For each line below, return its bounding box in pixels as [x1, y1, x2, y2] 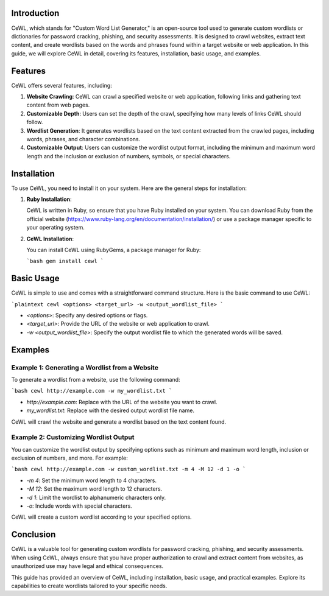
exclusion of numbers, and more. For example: [11, 454, 128, 462]
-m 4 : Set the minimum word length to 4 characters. [26, 477, 157, 484]
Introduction [11, 8, 60, 18]
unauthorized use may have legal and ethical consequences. [11, 563, 164, 570]
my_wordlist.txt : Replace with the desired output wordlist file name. [26, 407, 195, 414]
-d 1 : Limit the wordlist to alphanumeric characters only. [26, 494, 166, 501]
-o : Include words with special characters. [26, 502, 132, 510]
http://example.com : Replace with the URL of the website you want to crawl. [26, 398, 218, 405]
